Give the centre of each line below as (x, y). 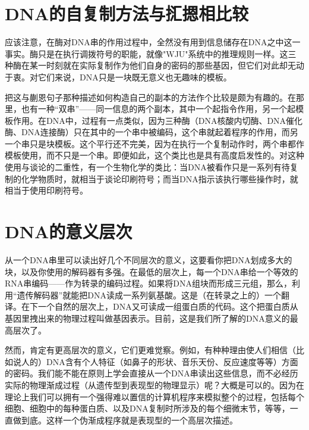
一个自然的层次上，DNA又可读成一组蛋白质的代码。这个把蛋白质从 (168, 306)
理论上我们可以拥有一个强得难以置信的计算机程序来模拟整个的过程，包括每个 (154, 396)
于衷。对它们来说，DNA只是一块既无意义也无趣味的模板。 (118, 77)
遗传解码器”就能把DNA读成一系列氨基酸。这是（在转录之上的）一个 (149, 295)
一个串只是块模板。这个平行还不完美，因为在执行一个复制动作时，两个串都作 (154, 143)
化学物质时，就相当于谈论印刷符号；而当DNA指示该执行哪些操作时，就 (160, 178)
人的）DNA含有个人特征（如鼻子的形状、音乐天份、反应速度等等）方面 (160, 361)
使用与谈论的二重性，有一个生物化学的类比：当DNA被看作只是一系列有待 (147, 167)
